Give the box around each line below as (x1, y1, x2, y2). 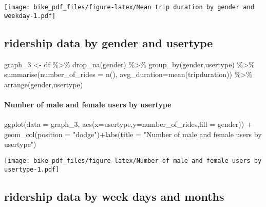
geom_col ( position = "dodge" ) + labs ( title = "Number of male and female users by (4, 128, 262, 139)
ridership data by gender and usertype (4, 34, 213, 50)
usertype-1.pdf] (4, 165, 60, 173)
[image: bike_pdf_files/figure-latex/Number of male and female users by (4, 157, 262, 164)
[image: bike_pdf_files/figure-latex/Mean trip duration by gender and (4, 4, 254, 11)
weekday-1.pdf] (4, 12, 56, 20)
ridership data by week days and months (4, 188, 224, 204)
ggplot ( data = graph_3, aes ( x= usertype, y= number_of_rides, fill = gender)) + (4, 119, 252, 129)
